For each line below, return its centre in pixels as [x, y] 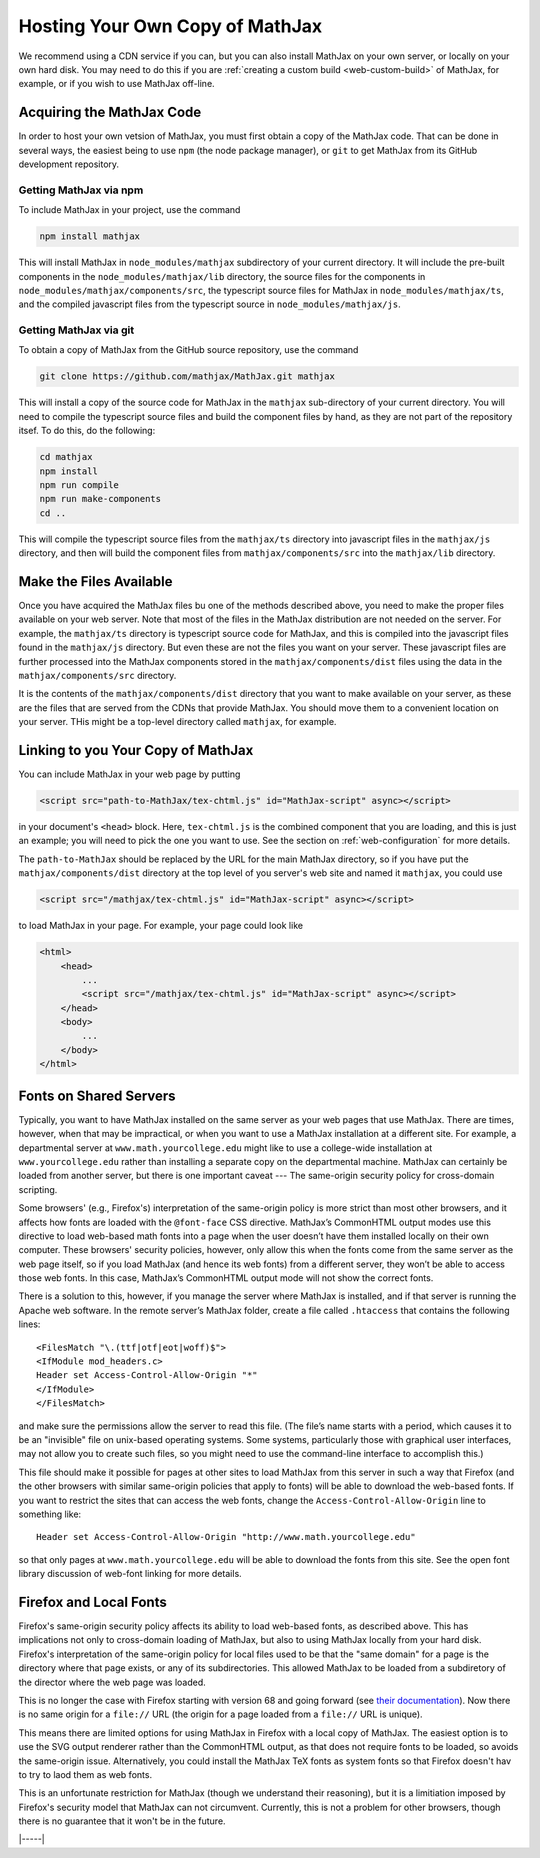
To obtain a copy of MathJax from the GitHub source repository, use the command [188, 350]
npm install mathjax [89, 236]
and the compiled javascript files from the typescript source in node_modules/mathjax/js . [209, 304]
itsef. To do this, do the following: [87, 431]
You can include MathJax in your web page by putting [129, 774]
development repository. [69, 164]
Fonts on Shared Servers [97, 1095]
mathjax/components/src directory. [97, 675]
